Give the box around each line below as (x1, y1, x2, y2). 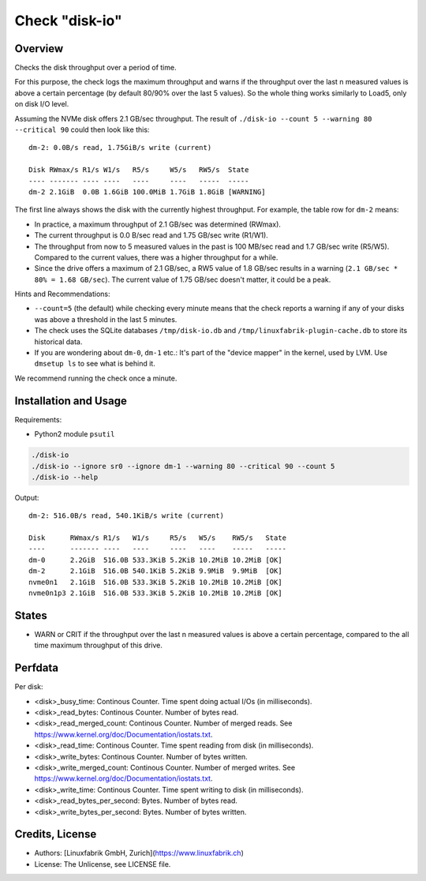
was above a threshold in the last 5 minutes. (34, 314, 177, 324)
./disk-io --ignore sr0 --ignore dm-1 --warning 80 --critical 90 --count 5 (31, 462, 335, 470)
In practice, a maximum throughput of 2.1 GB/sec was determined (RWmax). (34, 219, 282, 229)
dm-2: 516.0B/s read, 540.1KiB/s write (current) (28, 512, 225, 520)
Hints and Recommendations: (14, 289, 110, 299)
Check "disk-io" (14, 12, 122, 29)
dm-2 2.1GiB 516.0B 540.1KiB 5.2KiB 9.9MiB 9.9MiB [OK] (28, 567, 283, 575)
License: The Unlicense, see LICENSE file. (34, 859, 171, 868)
